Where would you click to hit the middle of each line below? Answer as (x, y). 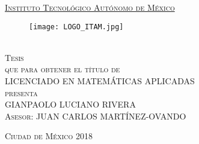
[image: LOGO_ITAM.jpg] (76, 27)
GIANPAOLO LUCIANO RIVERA (70, 104)
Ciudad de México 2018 (49, 136)
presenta (21, 92)
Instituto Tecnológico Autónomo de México (90, 7)
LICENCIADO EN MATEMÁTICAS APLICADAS (100, 81)
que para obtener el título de (63, 69)
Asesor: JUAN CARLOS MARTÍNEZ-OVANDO (96, 116)
